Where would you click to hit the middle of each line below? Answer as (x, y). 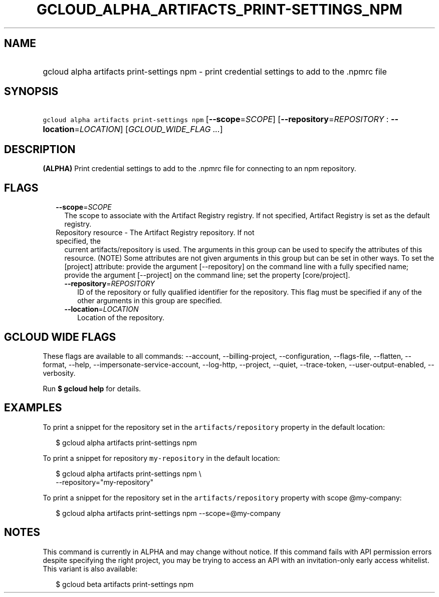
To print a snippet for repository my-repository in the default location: (161, 458)
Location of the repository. (121, 318)
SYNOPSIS (31, 92)
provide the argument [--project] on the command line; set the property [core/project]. (207, 275)
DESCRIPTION (40, 149)
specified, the (78, 241)
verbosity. (59, 373)
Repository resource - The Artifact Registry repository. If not (155, 233)
